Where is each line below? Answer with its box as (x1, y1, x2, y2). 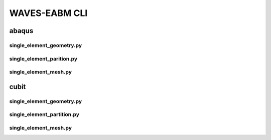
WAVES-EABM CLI (9, 7, 88, 18)
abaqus (9, 26, 34, 35)
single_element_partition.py (9, 111, 80, 118)
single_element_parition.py (9, 55, 78, 62)
